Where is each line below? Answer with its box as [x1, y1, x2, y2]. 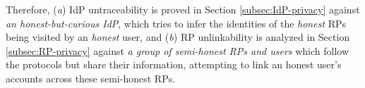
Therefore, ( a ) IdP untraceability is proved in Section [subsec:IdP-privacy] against [6, 2, 360, 16]
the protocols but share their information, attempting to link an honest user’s [6, 57, 342, 72]
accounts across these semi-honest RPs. [6, 70, 176, 85]
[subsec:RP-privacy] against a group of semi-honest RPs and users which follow [6, 43, 349, 58]
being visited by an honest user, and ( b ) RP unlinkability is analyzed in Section [6, 30, 350, 44]
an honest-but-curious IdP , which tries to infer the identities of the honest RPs [6, 15, 347, 30]
